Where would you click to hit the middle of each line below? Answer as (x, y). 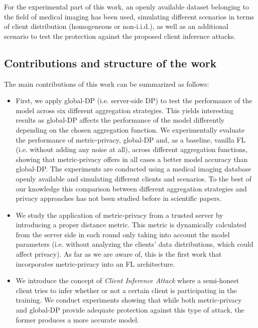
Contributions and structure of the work (110, 63)
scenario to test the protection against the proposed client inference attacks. (120, 36)
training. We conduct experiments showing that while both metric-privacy (129, 300)
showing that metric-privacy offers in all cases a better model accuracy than (131, 159)
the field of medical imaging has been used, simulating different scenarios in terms (129, 16)
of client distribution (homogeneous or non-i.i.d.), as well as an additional (116, 26)
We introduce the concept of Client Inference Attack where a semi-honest (127, 280)
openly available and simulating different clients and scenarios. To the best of (133, 178)
